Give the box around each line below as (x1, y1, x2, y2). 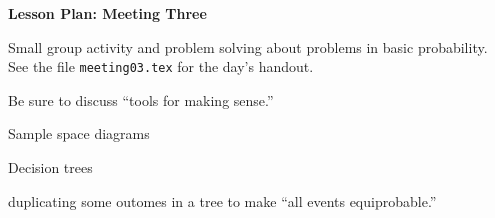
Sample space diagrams (8, 123, 150, 144)
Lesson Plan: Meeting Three (8, 3, 207, 23)
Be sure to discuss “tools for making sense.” (8, 89, 274, 110)
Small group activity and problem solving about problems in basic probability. (8, 36, 488, 57)
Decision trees (8, 157, 93, 178)
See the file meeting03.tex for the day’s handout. (8, 56, 314, 77)
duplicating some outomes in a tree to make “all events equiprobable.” (8, 190, 437, 211)
